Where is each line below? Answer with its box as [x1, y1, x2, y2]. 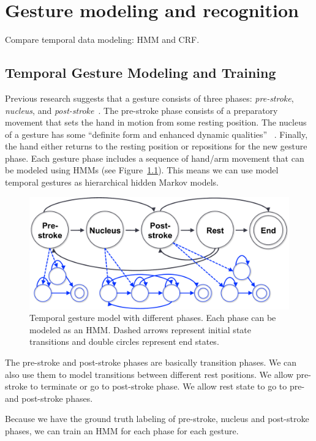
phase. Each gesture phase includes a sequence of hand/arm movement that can [5, 151, 304, 164]
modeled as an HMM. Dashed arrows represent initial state [29, 323, 251, 336]
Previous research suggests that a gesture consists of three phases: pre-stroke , [5, 91, 294, 104]
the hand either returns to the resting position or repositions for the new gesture [5, 140, 307, 153]
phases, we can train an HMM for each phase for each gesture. [5, 424, 239, 437]
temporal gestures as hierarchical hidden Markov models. [5, 176, 219, 189]
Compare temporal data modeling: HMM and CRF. [5, 33, 200, 46]
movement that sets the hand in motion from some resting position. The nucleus [5, 116, 307, 129]
